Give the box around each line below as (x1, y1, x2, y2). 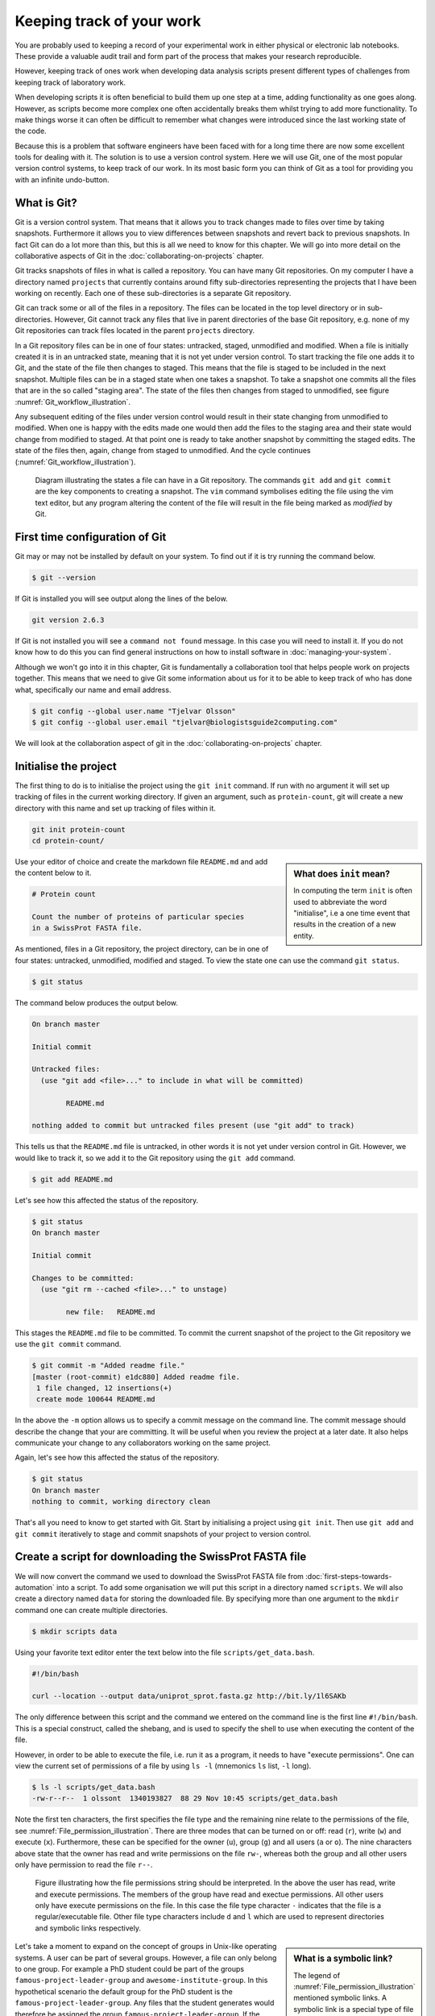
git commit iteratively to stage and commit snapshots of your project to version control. (14, 1529, 312, 1539)
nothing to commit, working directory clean (31, 1497, 211, 1506)
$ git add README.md (31, 1174, 113, 1184)
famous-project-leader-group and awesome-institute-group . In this (14, 1976, 268, 1985)
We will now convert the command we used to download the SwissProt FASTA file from (14, 1571, 304, 1581)
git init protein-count (31, 825, 126, 834)
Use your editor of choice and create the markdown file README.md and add (14, 856, 268, 866)
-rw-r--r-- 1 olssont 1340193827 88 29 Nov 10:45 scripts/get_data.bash (31, 1794, 338, 1803)
